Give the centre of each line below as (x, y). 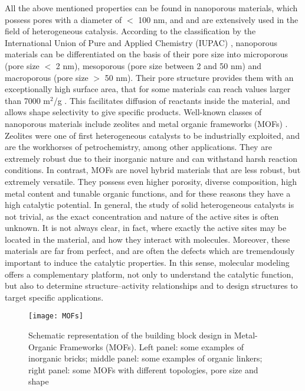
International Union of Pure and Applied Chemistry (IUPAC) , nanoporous (141, 42)
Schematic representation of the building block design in (130, 335)
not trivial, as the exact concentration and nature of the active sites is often (142, 216)
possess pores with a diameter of (63, 19)
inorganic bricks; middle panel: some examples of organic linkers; (145, 358)
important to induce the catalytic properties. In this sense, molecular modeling (147, 263)
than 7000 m (27, 100)
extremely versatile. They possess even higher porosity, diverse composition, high (151, 181)
